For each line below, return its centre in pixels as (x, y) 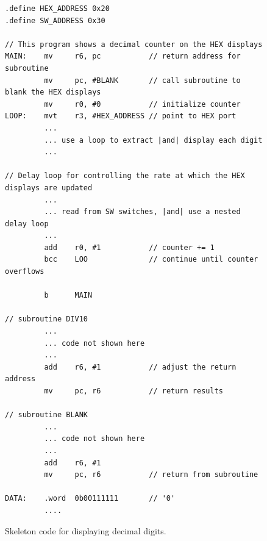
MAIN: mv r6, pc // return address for (123, 56)
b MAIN (68, 296)
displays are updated (49, 188)
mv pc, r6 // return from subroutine (151, 475)
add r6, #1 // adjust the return (140, 367)
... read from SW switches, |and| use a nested (142, 212)
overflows (25, 272)
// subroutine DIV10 (47, 319)
